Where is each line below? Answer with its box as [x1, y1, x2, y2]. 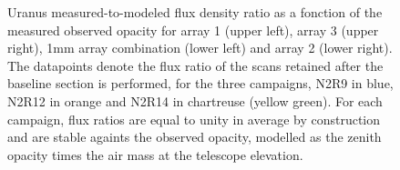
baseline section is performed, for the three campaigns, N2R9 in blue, [7, 74, 394, 93]
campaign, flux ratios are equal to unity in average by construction [7, 109, 381, 128]
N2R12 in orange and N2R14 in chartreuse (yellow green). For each [7, 91, 383, 110]
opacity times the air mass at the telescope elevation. [7, 145, 303, 164]
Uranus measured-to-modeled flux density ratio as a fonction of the [7, 3, 383, 21]
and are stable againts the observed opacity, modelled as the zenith [7, 127, 382, 146]
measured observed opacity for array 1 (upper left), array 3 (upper [7, 20, 379, 39]
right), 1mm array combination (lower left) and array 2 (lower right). [7, 38, 393, 57]
